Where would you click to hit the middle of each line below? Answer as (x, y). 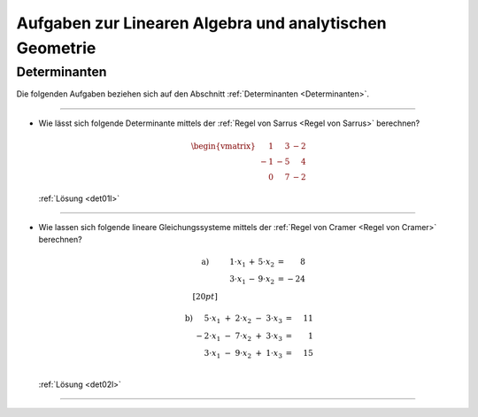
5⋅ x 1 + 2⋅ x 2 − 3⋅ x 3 (243, 319)
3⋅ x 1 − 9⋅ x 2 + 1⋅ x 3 (243, 354)
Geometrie (56, 48)
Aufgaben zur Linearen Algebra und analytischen (201, 23)
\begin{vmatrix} (223, 146)
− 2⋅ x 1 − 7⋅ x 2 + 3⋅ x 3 (239, 336)
